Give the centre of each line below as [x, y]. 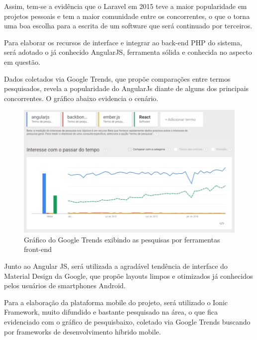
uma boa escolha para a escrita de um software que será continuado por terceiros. [128, 26]
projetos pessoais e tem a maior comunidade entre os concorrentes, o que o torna [127, 16]
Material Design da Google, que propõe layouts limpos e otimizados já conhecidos [128, 276]
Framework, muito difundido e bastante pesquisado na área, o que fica [111, 312]
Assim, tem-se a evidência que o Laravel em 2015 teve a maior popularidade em [126, 6]
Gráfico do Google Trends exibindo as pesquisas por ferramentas [122, 239]
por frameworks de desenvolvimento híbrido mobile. [83, 331]
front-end [38, 249]
